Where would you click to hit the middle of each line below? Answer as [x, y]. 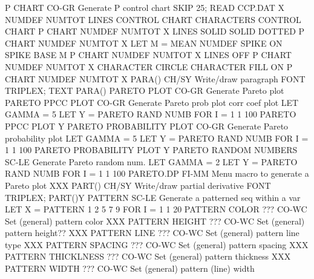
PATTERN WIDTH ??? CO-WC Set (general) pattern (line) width [130, 268]
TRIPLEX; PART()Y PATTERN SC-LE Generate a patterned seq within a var [153, 197]
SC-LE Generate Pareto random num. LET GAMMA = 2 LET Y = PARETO [151, 161]
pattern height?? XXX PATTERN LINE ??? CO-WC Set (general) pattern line [152, 233]
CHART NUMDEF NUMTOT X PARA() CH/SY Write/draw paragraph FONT [155, 78]
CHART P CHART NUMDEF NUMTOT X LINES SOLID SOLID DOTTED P [155, 31]
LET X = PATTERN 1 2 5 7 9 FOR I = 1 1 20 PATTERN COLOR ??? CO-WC [156, 209]
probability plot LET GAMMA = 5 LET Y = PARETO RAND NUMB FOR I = [157, 138]
